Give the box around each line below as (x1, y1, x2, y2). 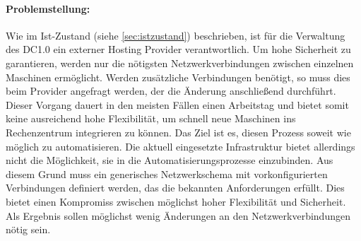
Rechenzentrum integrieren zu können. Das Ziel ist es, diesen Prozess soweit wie (6, 124, 351, 139)
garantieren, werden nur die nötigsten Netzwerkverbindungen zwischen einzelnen (6, 55, 354, 70)
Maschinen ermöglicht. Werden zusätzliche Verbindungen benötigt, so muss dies (6, 69, 350, 84)
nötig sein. (6, 222, 51, 237)
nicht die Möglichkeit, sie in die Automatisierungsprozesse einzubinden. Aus (6, 153, 333, 167)
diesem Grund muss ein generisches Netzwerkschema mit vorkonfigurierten (6, 166, 328, 181)
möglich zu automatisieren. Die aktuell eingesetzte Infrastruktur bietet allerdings (6, 139, 355, 153)
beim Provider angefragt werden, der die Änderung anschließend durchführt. (6, 83, 336, 98)
